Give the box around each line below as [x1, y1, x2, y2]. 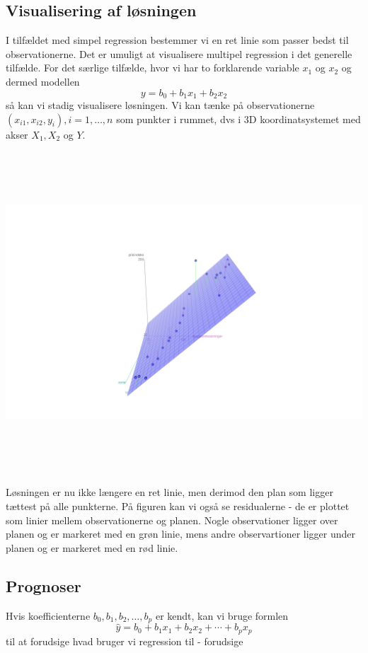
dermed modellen [6, 74, 80, 88]
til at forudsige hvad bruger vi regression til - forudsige [6, 633, 243, 648]
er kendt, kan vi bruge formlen [155, 608, 289, 623]
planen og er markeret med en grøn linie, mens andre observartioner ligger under [6, 526, 356, 541]
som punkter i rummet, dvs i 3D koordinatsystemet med [116, 111, 361, 126]
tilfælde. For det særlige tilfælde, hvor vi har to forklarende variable [6, 60, 299, 75]
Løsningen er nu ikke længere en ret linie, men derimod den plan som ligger [6, 485, 333, 499]
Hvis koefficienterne [6, 608, 91, 623]
